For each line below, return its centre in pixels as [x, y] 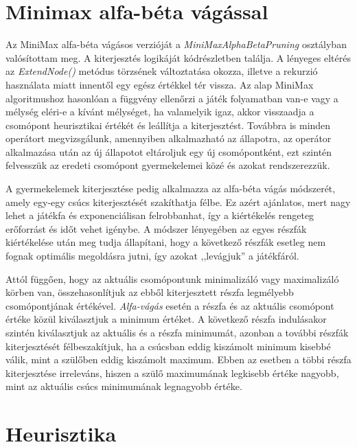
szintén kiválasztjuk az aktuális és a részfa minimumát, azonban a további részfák [177, 332]
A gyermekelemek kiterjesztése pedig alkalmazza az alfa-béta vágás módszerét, [171, 188]
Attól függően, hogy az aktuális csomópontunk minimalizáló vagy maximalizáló [172, 278]
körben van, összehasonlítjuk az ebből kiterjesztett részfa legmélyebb [150, 292]
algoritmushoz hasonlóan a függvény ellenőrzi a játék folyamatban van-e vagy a [172, 98]
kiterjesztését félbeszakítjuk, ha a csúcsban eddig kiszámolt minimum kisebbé [168, 346]
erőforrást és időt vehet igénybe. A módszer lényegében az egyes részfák [156, 228]
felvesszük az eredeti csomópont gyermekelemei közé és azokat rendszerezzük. [168, 165]
